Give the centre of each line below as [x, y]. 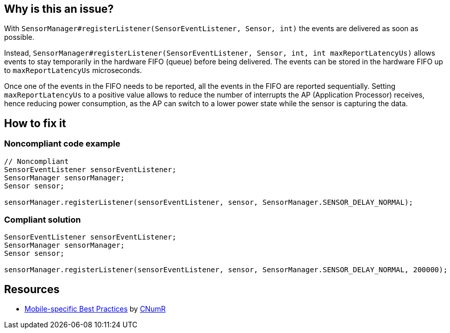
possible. [19, 37]
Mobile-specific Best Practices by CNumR [95, 309]
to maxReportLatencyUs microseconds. [73, 70]
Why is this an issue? [59, 9]
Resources [32, 289]
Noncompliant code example [62, 144]
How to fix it [35, 123]
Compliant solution [43, 220]
